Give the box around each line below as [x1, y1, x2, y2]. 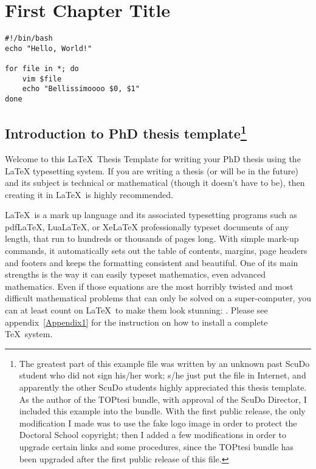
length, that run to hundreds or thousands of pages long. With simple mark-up [5, 232, 299, 245]
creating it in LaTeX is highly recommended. [5, 188, 173, 200]
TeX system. [5, 327, 53, 340]
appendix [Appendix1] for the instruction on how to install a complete [5, 315, 268, 328]
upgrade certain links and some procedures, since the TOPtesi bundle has [19, 440, 294, 453]
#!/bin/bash [5, 34, 53, 43]
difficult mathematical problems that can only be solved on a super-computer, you [5, 292, 311, 304]
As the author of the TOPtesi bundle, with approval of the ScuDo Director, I [19, 392, 307, 405]
